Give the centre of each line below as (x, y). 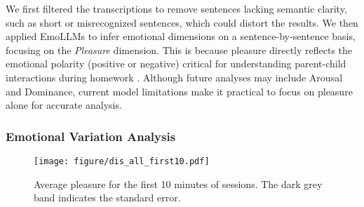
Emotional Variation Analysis (91, 136)
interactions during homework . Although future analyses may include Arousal (174, 77)
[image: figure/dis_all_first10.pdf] (122, 161)
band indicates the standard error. (107, 198)
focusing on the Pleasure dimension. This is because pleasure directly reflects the (179, 49)
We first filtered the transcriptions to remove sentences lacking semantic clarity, (176, 8)
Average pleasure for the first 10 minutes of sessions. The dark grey (178, 183)
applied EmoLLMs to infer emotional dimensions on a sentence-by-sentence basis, (181, 36)
